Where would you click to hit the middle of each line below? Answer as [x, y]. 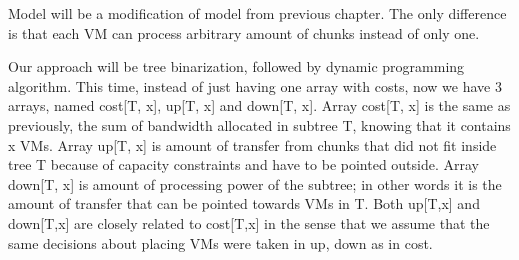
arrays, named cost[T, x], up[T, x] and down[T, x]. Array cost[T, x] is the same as [259, 105]
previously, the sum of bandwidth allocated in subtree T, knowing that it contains [259, 124]
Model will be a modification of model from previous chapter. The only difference [257, 13]
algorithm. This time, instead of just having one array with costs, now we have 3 [255, 85]
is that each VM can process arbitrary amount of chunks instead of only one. [244, 32]
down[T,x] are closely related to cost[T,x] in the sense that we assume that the [249, 222]
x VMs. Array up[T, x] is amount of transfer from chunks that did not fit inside [252, 144]
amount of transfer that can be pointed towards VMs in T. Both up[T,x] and [244, 203]
